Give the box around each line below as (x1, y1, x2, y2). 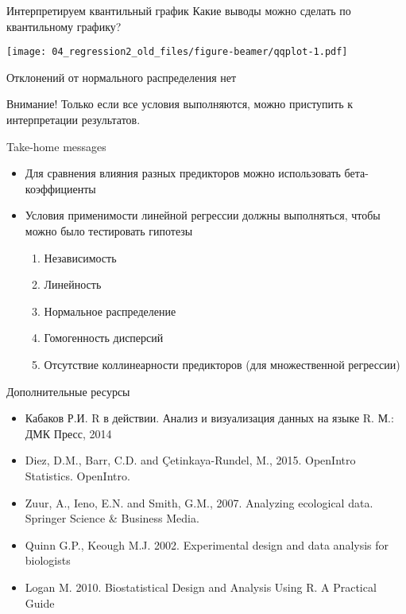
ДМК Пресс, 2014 (25, 425, 112, 441)
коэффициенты (25, 180, 96, 196)
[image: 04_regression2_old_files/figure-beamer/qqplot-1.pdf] (6, 46, 348, 58)
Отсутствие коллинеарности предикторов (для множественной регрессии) (44, 356, 400, 372)
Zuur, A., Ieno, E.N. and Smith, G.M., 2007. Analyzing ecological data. (25, 494, 373, 511)
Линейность (44, 276, 102, 293)
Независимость (44, 249, 117, 266)
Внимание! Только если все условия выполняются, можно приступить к (6, 95, 354, 112)
